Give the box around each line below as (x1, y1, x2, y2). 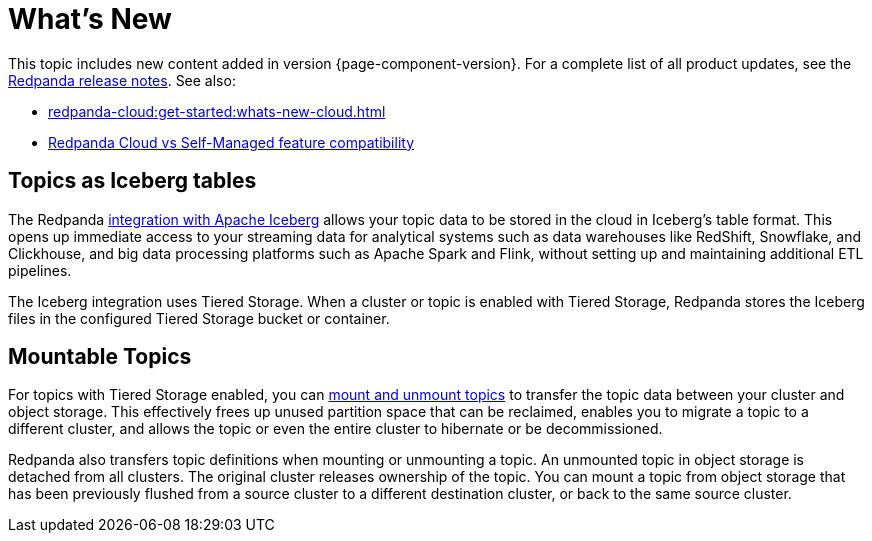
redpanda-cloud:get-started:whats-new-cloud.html (48, 102, 386, 120)
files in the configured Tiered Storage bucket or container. (8, 309, 390, 327)
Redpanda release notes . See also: (8, 71, 236, 89)
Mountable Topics (8, 344, 192, 370)
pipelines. (8, 261, 72, 279)
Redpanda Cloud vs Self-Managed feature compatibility (48, 133, 414, 151)
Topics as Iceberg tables (8, 168, 257, 194)
